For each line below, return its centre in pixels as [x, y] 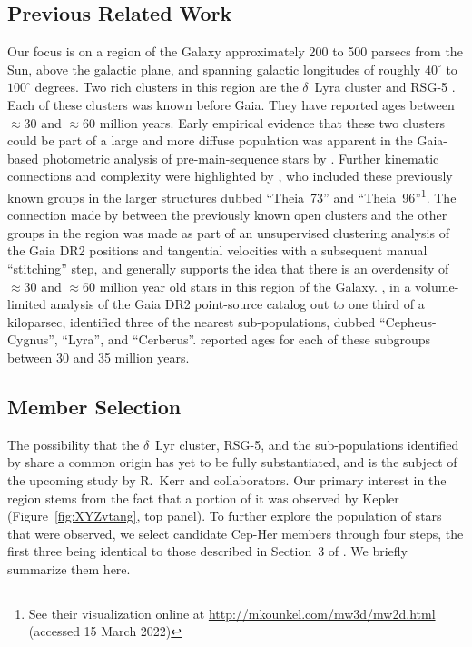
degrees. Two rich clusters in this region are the [167, 87]
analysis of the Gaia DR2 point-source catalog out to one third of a [237, 304]
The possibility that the [74, 444]
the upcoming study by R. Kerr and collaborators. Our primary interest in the [227, 479]
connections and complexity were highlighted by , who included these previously [230, 176]
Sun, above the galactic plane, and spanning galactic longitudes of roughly [214, 69]
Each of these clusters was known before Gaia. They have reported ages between [231, 104]
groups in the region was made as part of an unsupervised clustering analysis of [228, 232]
